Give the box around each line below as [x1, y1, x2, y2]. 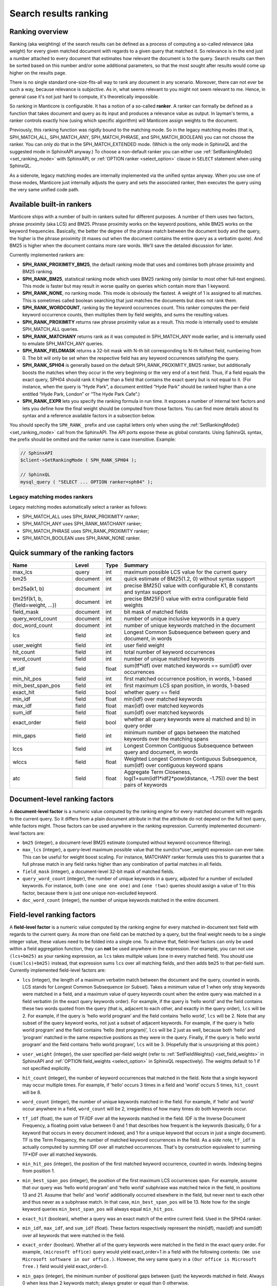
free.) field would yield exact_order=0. [22, 1263, 108, 1270]
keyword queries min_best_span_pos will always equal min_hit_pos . [22, 1206, 174, 1212]
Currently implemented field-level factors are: [9, 967, 106, 973]
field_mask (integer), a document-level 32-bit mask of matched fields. [22, 868, 174, 874]
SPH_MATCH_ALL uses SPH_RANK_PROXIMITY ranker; [22, 513, 140, 520]
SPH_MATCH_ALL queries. [22, 326, 79, 332]
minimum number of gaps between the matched [124, 728, 241, 736]
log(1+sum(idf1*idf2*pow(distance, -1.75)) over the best [124, 775, 259, 782]
